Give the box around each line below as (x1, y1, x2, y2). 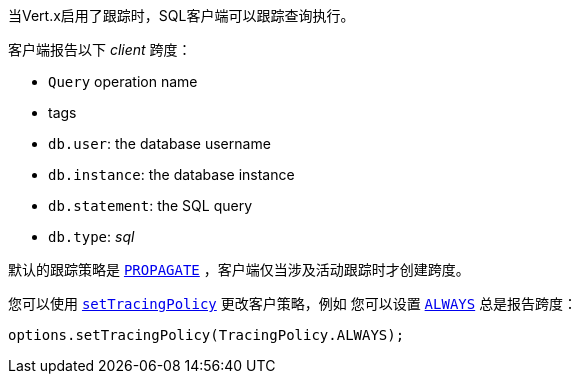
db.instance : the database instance (48, 166, 295, 183)
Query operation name (48, 73, 198, 90)
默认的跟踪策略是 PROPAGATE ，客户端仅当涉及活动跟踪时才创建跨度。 (8, 261, 470, 278)
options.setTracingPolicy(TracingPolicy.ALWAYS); (8, 327, 405, 343)
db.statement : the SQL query (48, 197, 252, 214)
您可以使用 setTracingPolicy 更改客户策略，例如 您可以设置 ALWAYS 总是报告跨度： (8, 295, 578, 312)
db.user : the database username (48, 135, 271, 152)
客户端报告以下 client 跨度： (8, 41, 192, 58)
